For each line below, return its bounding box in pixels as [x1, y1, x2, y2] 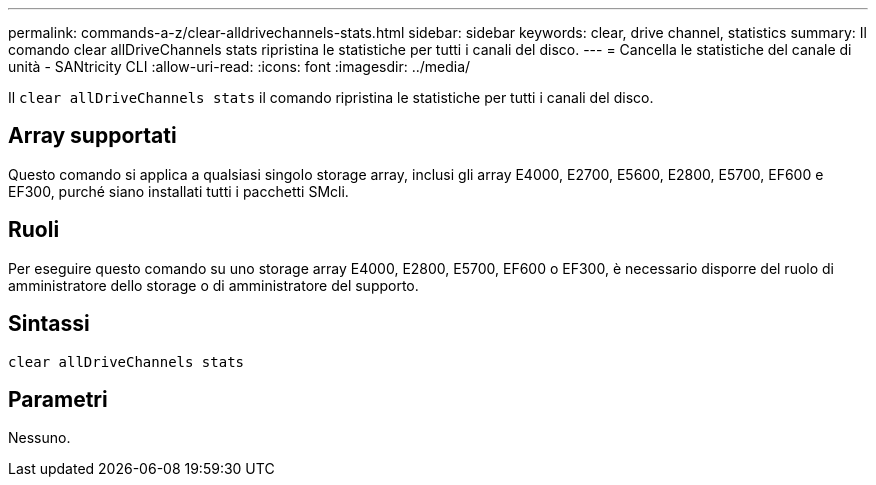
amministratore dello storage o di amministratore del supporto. [8, 276, 419, 294]
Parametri [8, 386, 108, 412]
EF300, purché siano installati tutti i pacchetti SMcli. [8, 182, 349, 200]
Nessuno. [8, 429, 71, 447]
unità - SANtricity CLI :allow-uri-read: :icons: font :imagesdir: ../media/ [8, 58, 471, 75]
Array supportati [8, 123, 177, 149]
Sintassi [8, 311, 90, 337]
